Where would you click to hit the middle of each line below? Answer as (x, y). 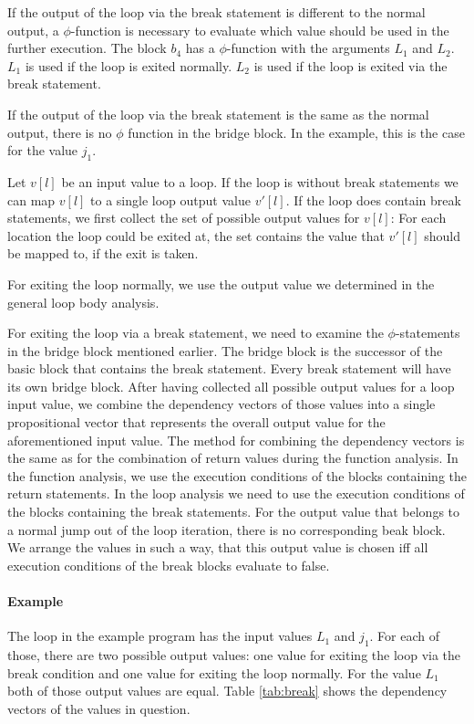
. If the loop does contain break (373, 199)
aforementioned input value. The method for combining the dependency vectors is (236, 440)
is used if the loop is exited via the (350, 65)
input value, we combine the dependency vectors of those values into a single (222, 404)
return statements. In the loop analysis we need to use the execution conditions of (236, 493)
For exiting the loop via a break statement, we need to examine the (196, 333)
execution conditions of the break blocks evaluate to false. (169, 565)
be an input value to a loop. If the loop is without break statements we (260, 181)
